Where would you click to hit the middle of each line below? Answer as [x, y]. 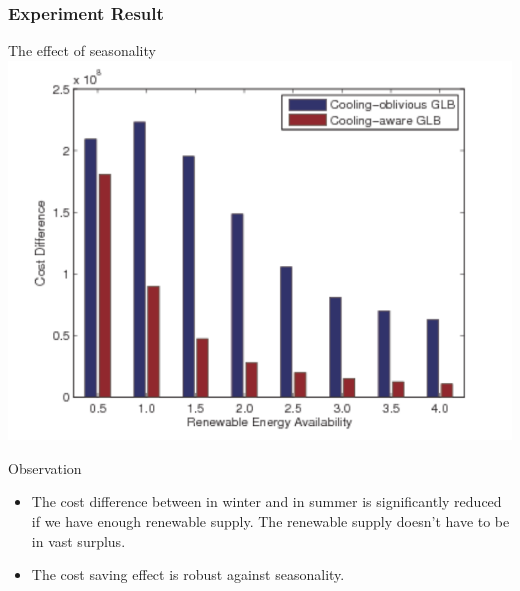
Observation [45, 467]
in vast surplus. [78, 540]
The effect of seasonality [82, 50]
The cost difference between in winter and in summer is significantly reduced [266, 501]
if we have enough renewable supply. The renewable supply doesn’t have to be [270, 520]
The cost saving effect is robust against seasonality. [188, 574]
